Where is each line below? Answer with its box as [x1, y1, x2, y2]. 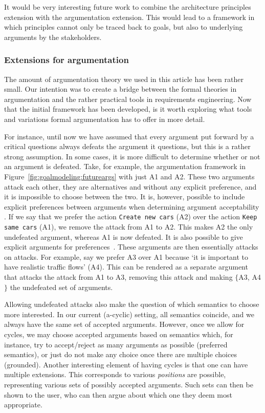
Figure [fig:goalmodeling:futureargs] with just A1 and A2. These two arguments [4, 171, 255, 181]
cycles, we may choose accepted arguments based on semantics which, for [4, 328, 233, 339]
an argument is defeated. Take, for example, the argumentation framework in [4, 161, 246, 172]
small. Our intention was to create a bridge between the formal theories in [4, 84, 237, 94]
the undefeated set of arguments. [10, 281, 113, 292]
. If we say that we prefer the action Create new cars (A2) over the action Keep [4, 211, 257, 222]
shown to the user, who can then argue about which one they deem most [4, 389, 232, 400]
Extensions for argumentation [4, 53, 129, 66]
